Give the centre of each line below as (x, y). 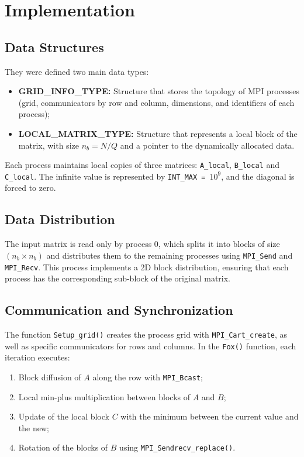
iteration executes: (37, 357)
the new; (34, 427)
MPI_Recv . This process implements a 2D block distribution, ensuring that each (147, 267)
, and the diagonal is (258, 176)
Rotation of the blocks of (63, 447)
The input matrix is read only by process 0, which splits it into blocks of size (142, 244)
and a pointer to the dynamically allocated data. (207, 145)
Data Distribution (60, 219)
